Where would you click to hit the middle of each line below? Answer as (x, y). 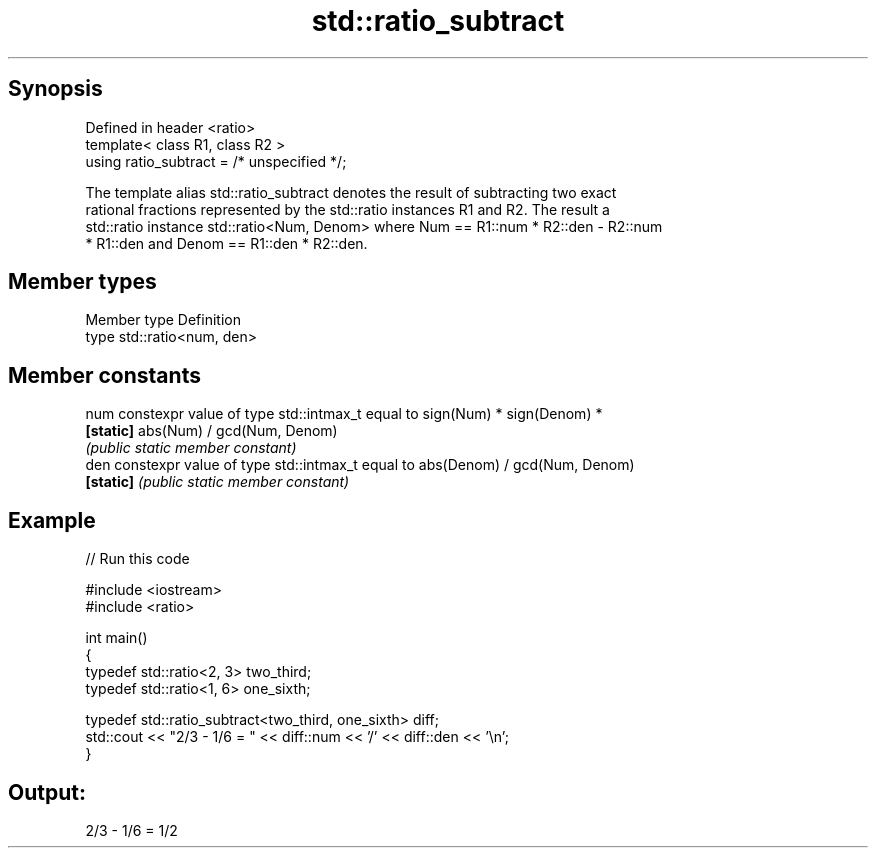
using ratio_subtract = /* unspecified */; (216, 161)
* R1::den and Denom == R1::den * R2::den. (226, 243)
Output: (47, 792)
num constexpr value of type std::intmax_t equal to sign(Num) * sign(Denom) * (344, 414)
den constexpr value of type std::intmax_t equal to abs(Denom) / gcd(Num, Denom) (360, 465)
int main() (116, 638)
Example (52, 520)
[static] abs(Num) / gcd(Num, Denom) (211, 431)
